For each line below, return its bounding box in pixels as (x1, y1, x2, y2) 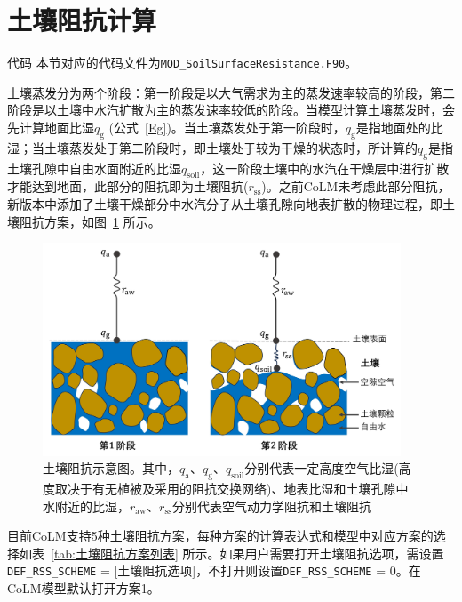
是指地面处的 (355, 117, 431, 136)
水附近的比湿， (43, 496, 130, 515)
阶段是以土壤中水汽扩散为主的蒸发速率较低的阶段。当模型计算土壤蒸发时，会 (7, 100, 455, 119)
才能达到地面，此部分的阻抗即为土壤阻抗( (7, 177, 249, 196)
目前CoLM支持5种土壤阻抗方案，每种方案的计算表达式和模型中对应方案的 (7, 526, 434, 545)
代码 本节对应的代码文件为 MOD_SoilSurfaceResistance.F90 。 (7, 53, 358, 72)
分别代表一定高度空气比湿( (244, 459, 399, 478)
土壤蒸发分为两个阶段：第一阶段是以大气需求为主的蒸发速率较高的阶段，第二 (7, 83, 455, 101)
